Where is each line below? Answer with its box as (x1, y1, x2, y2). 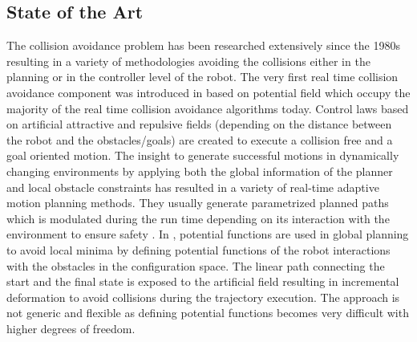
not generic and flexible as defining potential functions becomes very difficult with (6, 304, 409, 321)
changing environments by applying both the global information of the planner (6, 162, 393, 179)
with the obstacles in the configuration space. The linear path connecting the (6, 257, 385, 274)
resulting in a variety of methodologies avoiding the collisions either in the (6, 52, 370, 69)
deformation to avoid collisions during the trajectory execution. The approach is (6, 288, 400, 305)
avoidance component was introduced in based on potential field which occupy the (6, 83, 411, 100)
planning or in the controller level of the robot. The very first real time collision (6, 68, 399, 85)
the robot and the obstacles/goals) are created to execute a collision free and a (6, 131, 393, 148)
